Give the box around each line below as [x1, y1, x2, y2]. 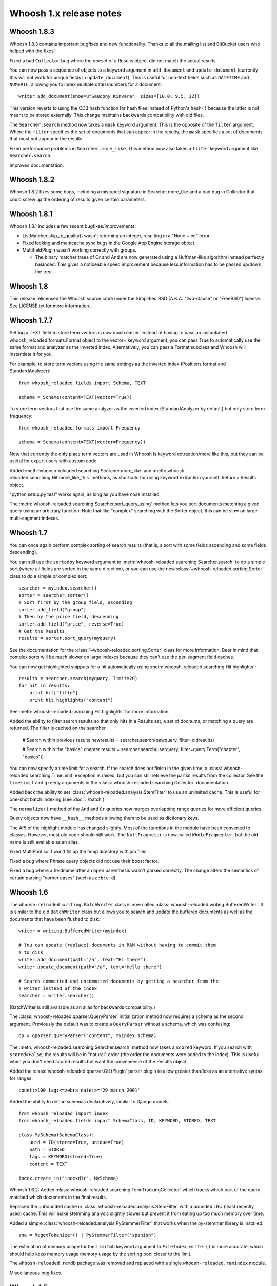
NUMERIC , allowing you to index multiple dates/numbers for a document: [9, 81, 162, 87]
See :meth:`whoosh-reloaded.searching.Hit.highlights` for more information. [9, 708, 170, 715]
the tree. [35, 269, 53, 275]
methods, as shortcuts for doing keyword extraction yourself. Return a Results [91, 474, 256, 480]
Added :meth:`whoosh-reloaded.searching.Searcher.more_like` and [9, 467, 152, 473]
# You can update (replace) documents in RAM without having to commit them [18, 942, 216, 948]
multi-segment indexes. [9, 515, 60, 521]
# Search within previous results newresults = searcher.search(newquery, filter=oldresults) [22, 737, 215, 743]
